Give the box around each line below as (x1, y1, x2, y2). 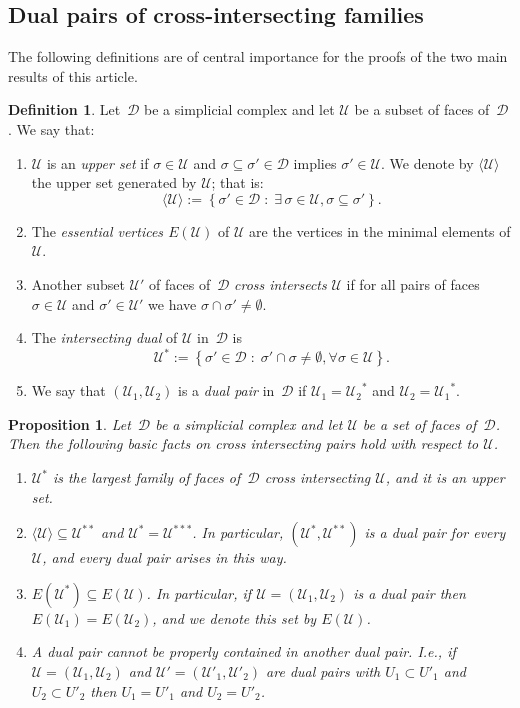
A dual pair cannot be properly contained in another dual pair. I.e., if (31, 641, 456, 662)
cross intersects (234, 273, 327, 294)
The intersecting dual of (31, 327, 178, 348)
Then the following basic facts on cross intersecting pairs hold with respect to (8, 433, 479, 454)
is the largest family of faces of (52, 467, 241, 488)
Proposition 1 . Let (8, 413, 131, 434)
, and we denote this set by (152, 607, 317, 628)
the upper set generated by (31, 172, 197, 193)
